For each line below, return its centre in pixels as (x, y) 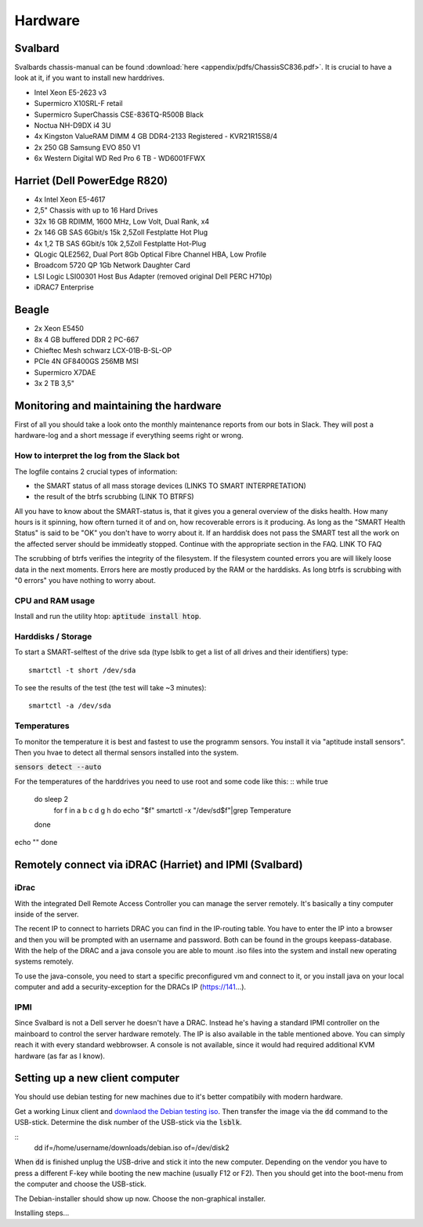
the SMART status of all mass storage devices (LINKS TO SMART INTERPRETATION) (170, 486)
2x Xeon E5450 (59, 329)
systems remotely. (44, 962)
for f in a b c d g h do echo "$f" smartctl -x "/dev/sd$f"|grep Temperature (172, 810)
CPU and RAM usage (55, 600)
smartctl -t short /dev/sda (82, 670)
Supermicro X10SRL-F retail (78, 104)
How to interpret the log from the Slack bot (97, 456)
